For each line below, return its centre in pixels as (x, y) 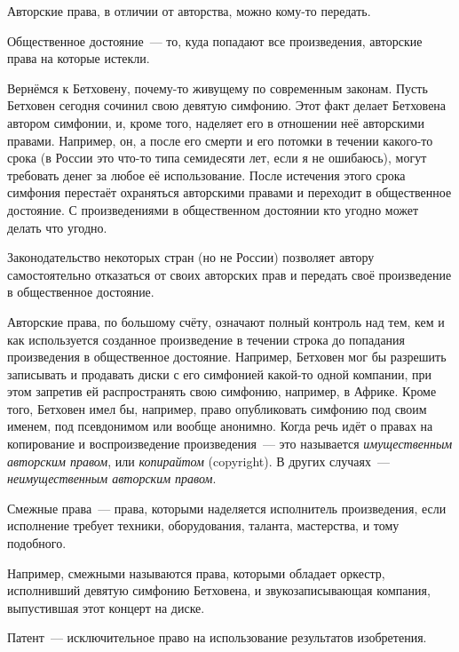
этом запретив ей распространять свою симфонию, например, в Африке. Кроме (222, 391)
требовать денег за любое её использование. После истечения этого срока (206, 175)
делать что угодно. (57, 227)
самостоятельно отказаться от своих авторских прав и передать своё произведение (229, 274)
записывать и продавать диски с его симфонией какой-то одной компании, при (219, 374)
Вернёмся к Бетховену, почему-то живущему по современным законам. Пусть (218, 87)
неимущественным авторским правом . (112, 478)
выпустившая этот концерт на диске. (106, 607)
